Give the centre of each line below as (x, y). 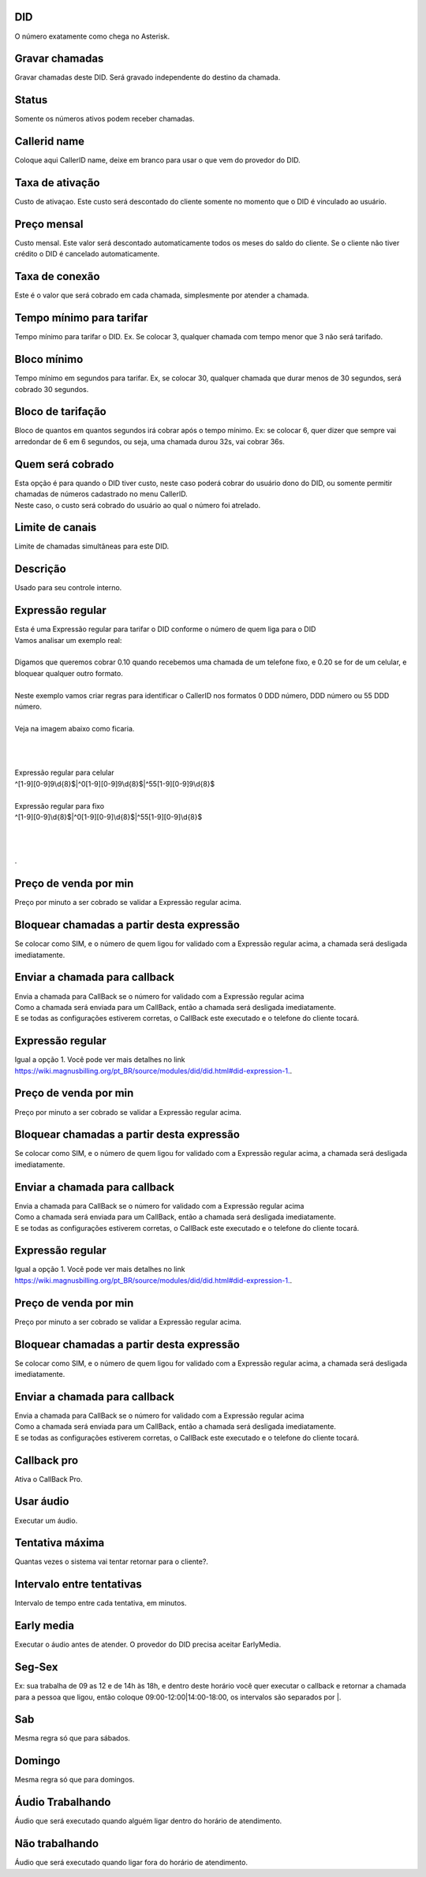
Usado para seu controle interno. (68, 588)
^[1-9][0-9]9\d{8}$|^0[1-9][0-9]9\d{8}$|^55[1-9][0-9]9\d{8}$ (115, 783)
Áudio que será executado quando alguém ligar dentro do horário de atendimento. (148, 1821)
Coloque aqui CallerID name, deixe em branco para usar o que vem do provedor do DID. (157, 160)
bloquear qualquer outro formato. (69, 673)
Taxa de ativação (57, 183)
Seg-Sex (36, 1668)
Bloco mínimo (49, 359)
